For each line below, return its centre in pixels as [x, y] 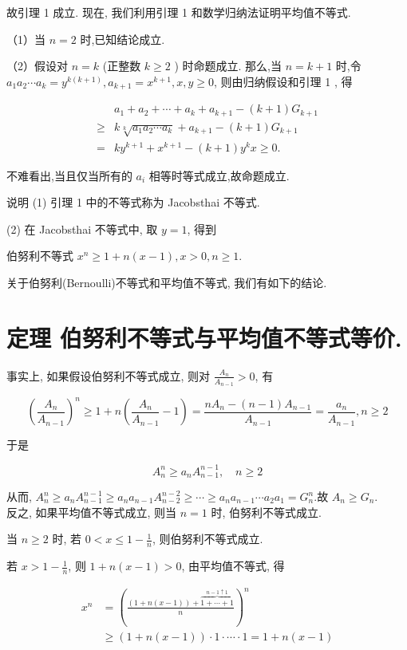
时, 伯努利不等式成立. [266, 512]
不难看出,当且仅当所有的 [69, 175]
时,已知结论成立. [122, 39]
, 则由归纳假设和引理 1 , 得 [283, 81]
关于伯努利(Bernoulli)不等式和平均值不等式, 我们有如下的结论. [167, 282]
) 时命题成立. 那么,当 [228, 66]
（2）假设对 [37, 66]
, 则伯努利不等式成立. [207, 539]
